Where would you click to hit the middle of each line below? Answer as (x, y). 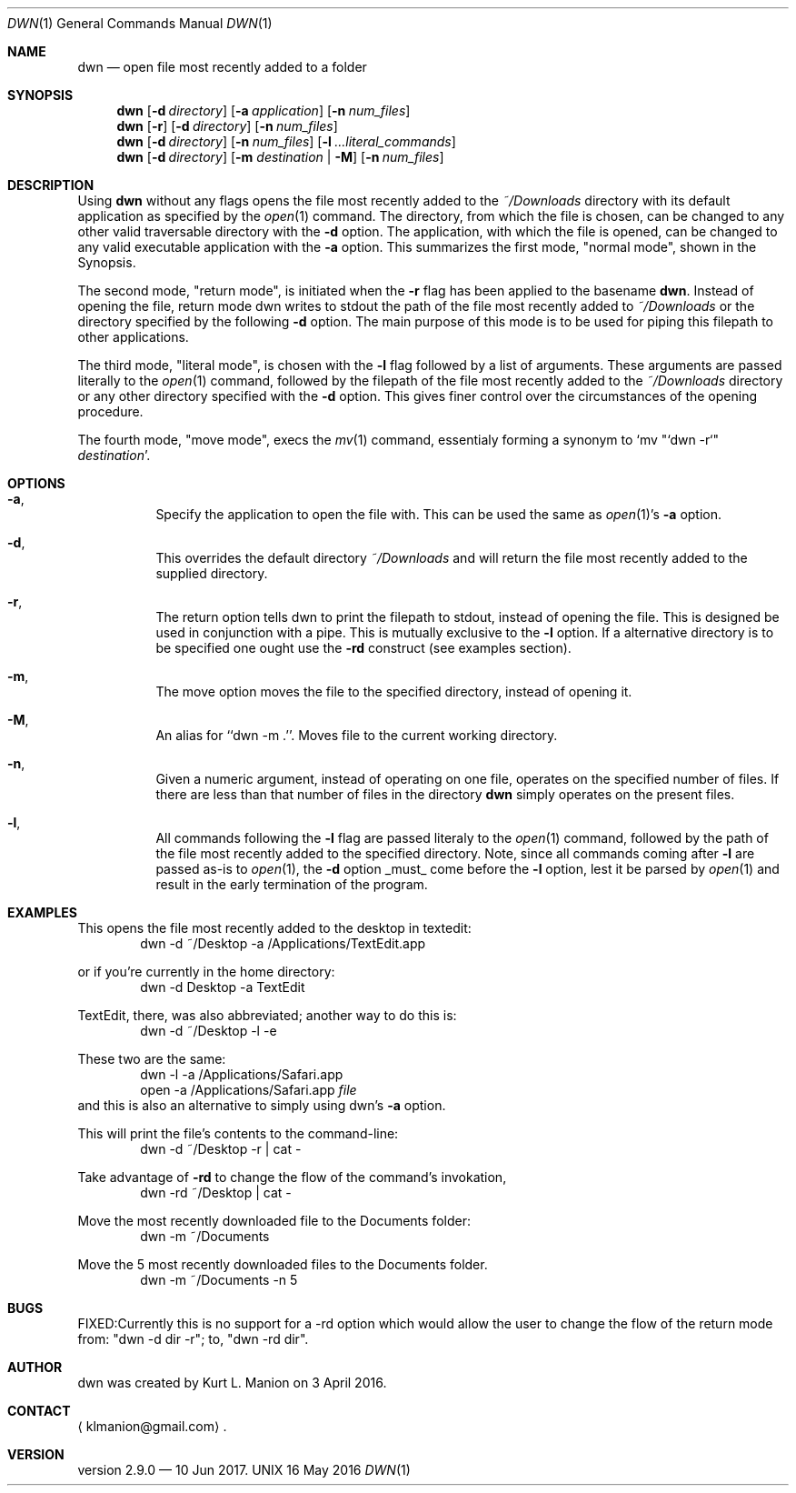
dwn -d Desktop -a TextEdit (223, 987)
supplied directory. (212, 573)
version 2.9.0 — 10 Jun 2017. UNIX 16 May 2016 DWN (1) (244, 1470)
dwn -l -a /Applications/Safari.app (242, 1074)
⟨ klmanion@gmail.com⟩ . (152, 1426)
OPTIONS (36, 483)
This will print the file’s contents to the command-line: (238, 1133)
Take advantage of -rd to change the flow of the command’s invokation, (292, 1177)
